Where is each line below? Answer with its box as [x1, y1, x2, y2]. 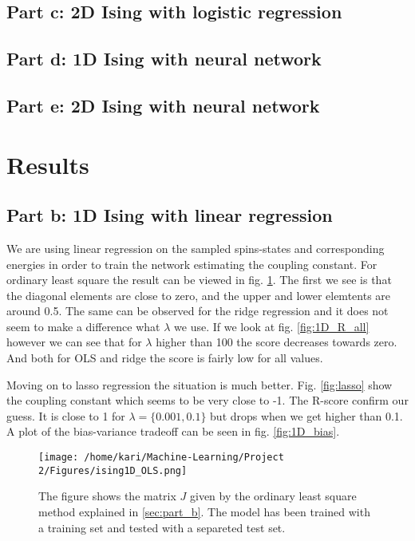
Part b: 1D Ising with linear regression [6, 203, 333, 227]
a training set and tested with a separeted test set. [38, 519, 286, 535]
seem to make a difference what [6, 318, 160, 334]
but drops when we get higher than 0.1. [210, 407, 403, 424]
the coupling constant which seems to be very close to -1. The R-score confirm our [6, 392, 409, 409]
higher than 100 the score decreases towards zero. [156, 334, 397, 350]
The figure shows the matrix [38, 488, 176, 504]
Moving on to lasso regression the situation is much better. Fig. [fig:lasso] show [6, 376, 393, 393]
